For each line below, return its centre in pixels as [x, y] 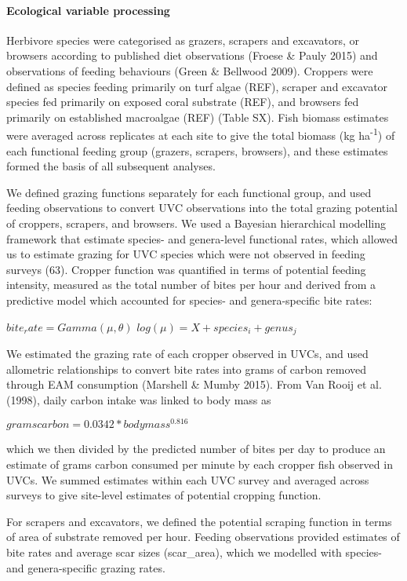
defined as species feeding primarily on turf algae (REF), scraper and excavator [197, 86]
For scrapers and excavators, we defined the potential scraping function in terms [199, 521]
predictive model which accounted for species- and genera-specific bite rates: [189, 300]
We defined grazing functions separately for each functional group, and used [189, 192]
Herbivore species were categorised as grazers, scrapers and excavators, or [183, 40]
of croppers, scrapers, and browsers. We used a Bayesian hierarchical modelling [196, 223]
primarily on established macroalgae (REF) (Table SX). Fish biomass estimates [198, 117]
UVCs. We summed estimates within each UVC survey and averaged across [188, 479]
